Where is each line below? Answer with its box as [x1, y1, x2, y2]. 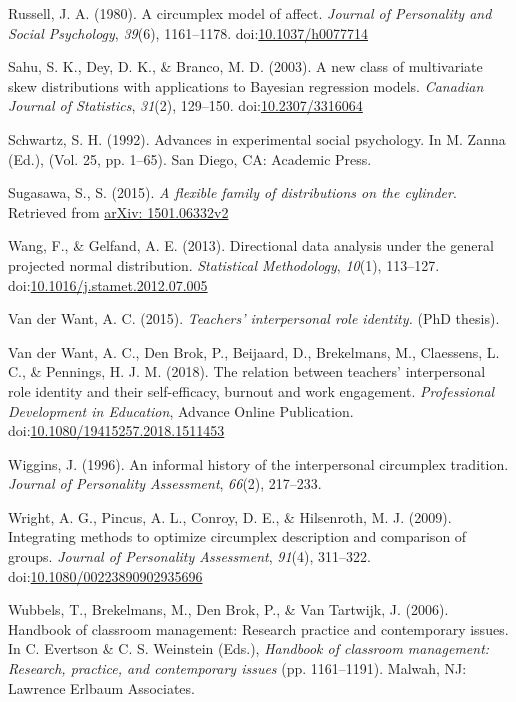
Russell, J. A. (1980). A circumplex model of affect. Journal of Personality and [8, 3, 492, 23]
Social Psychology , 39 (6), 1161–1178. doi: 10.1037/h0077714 [8, 22, 368, 43]
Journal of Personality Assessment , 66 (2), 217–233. [8, 473, 322, 494]
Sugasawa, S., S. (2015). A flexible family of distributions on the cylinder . [8, 182, 457, 203]
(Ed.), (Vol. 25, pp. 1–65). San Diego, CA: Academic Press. [8, 148, 372, 169]
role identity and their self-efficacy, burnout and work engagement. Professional [8, 380, 495, 401]
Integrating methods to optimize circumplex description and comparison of [8, 526, 467, 547]
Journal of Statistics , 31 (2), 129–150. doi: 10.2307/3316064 [8, 95, 363, 116]
